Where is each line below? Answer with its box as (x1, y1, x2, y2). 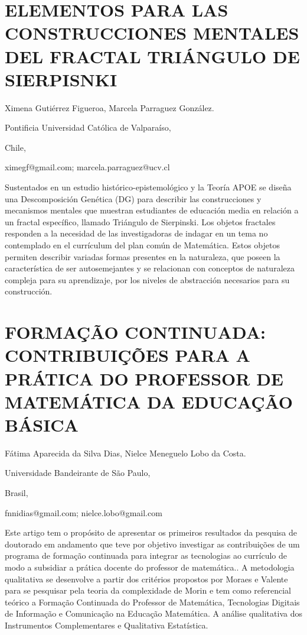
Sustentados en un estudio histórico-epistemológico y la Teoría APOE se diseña (5, 181, 292, 193)
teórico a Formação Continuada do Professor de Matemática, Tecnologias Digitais (5, 595, 300, 608)
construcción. (5, 285, 53, 297)
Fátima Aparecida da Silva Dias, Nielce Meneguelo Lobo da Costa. (5, 446, 246, 459)
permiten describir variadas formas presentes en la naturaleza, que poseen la (5, 250, 280, 263)
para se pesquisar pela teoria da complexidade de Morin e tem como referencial (5, 584, 291, 597)
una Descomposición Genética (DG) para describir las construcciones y (5, 192, 262, 205)
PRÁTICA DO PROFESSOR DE (5, 366, 283, 390)
